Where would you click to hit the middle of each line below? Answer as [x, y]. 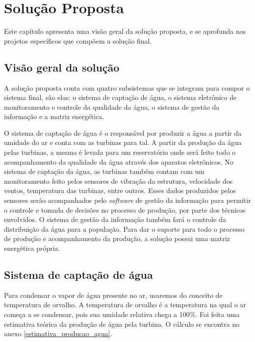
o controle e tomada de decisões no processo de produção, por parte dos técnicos [125, 209]
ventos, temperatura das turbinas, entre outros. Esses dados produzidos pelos [120, 190]
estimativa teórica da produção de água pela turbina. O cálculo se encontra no [122, 324]
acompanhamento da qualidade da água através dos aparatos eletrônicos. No [119, 161]
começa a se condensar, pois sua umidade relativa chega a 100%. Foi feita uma [122, 314]
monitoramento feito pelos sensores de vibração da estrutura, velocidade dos [118, 181]
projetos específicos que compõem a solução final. [78, 40]
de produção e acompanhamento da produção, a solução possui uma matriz [117, 238]
